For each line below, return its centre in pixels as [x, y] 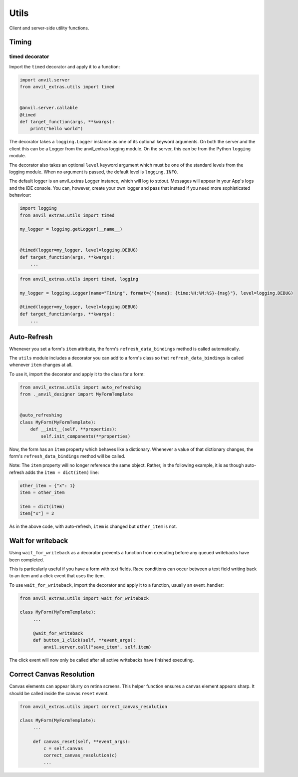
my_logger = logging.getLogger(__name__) [71, 229]
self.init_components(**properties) [86, 436]
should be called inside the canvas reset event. [59, 693]
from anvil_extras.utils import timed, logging [79, 279]
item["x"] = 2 [37, 514]
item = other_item [42, 493]
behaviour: [20, 195]
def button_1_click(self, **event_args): [84, 640]
